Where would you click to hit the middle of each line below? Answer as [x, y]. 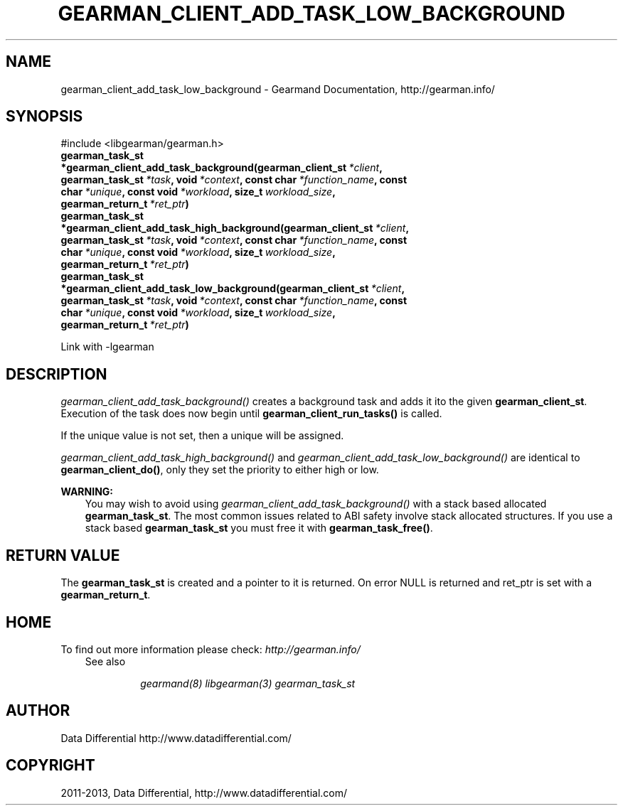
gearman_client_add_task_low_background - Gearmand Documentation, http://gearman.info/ [278, 89]
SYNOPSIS [44, 117]
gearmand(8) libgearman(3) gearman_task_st [248, 683]
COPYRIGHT [50, 766]
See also [105, 661]
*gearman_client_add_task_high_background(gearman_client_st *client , [235, 228]
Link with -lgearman [107, 347]
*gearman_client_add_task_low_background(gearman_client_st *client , [233, 289]
